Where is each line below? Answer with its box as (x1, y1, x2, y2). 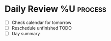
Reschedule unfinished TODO (11, 25, 72, 31)
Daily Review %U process (4, 3, 107, 15)
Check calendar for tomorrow (11, 20, 72, 25)
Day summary (11, 31, 40, 37)
